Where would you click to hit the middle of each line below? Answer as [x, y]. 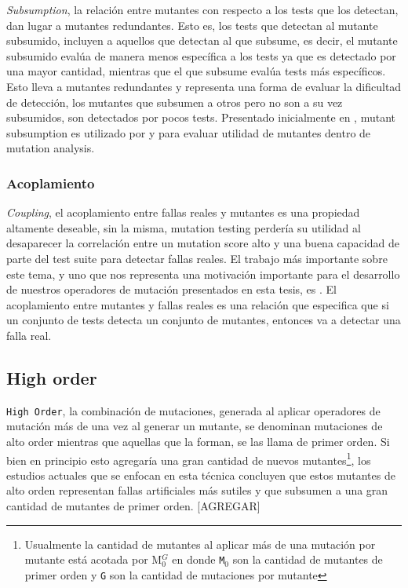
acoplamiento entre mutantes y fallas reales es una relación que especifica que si [198, 304]
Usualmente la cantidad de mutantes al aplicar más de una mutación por [200, 544]
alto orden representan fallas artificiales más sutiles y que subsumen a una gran [197, 490]
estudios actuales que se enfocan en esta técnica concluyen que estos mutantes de [201, 475]
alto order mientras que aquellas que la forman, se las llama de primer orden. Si [198, 441]
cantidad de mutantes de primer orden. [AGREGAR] [133, 505]
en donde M [199, 559]
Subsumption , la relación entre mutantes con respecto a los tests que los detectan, [202, 9]
